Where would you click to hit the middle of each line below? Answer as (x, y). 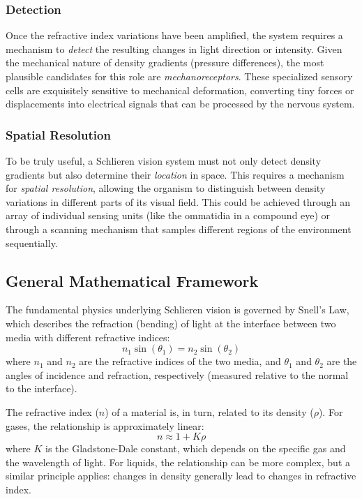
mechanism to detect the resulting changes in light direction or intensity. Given (174, 49)
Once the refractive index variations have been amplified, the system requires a (174, 35)
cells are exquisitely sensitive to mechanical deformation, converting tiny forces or (180, 90)
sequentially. (32, 243)
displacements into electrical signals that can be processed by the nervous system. (180, 104)
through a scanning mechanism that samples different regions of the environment (179, 229)
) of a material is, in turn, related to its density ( (209, 411)
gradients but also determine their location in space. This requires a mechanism (175, 174)
